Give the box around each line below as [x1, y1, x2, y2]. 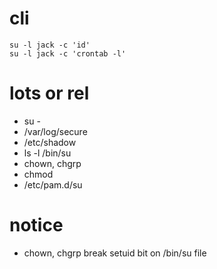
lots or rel [9, 82, 90, 105]
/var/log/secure [23, 125, 88, 137]
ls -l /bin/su [23, 147, 72, 159]
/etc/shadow [23, 136, 77, 148]
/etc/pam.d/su [23, 178, 83, 191]
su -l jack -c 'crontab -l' [9, 48, 127, 59]
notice [9, 214, 64, 237]
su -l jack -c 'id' [9, 40, 91, 50]
